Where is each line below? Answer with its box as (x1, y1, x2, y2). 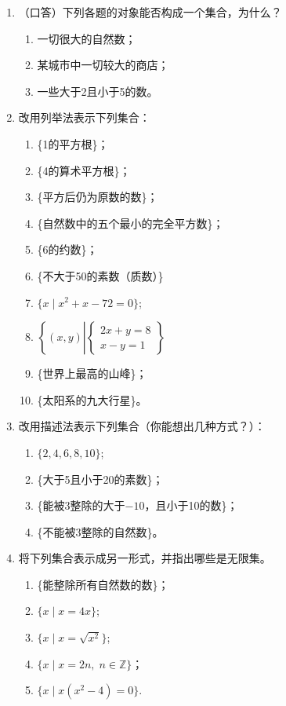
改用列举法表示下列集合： (18, 109, 150, 126)
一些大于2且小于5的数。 (37, 82, 158, 99)
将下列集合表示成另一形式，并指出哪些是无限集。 (18, 550, 271, 566)
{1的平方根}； (37, 135, 109, 152)
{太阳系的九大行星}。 (37, 391, 147, 408)
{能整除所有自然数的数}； (37, 576, 169, 592)
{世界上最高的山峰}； (37, 365, 147, 382)
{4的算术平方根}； (37, 162, 131, 178)
